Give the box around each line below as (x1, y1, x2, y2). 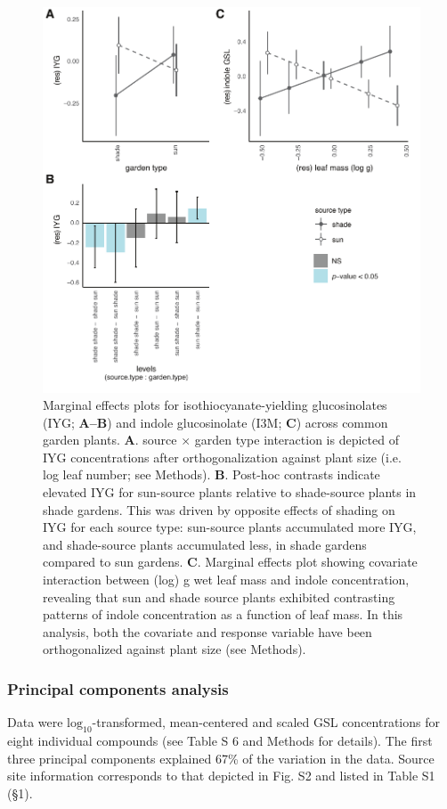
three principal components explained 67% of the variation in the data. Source (7, 748, 435, 767)
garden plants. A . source (43, 430, 177, 449)
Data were (7, 713, 63, 731)
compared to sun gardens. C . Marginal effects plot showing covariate (43, 552, 418, 571)
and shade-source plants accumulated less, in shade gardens (43, 535, 367, 553)
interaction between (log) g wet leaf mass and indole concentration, (43, 570, 410, 589)
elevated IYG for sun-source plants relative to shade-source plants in (43, 483, 417, 502)
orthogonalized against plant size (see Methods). (43, 640, 306, 658)
